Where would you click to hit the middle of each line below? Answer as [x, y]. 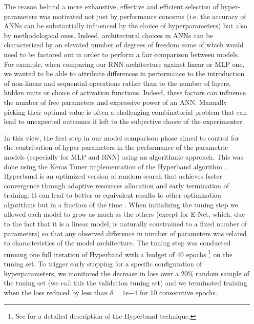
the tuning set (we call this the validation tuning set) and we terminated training [126, 283]
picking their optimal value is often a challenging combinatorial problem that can [126, 111]
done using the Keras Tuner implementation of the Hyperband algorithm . [115, 166]
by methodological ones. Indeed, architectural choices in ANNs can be [109, 35]
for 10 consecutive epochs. [178, 292]
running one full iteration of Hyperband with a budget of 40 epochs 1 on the [118, 253]
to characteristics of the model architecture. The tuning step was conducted [117, 243]
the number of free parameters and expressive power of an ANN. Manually [116, 102]
